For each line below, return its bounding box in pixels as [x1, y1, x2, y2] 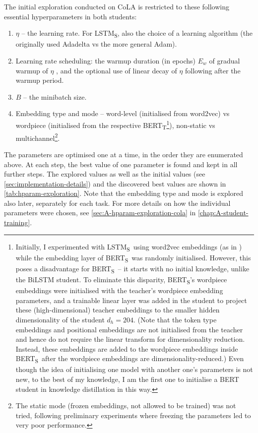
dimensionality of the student [15, 314, 105, 324]
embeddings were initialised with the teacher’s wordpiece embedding [15, 285, 223, 296]
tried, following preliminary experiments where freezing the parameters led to [15, 410, 251, 420]
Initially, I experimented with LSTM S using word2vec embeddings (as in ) [15, 241, 242, 253]
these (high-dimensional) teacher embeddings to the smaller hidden [15, 305, 220, 315]
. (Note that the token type [133, 314, 217, 324]
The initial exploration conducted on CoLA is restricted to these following [4, 1, 229, 11]
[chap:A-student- [197, 207, 249, 218]
